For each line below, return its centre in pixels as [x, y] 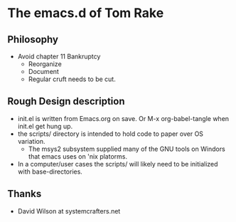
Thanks [25, 194]
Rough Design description [66, 101]
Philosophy [33, 39]
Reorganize [45, 64]
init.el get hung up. [45, 126]
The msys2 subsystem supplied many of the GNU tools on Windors [127, 149]
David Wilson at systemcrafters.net [69, 211]
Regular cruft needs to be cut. [72, 79]
